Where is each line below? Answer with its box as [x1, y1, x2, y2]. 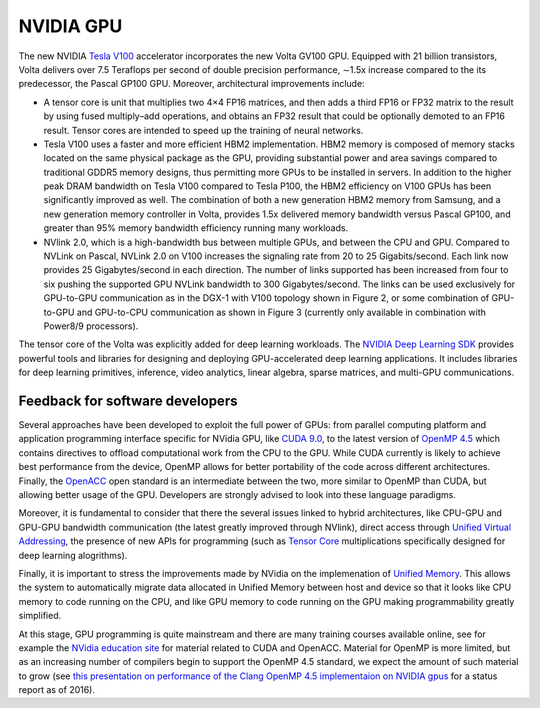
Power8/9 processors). [43, 320, 139, 332]
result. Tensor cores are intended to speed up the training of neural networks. [43, 124, 364, 136]
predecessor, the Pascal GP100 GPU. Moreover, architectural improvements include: [18, 78, 365, 90]
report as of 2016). [18, 684, 95, 696]
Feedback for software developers [18, 392, 238, 409]
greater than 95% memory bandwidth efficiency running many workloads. [43, 222, 349, 234]
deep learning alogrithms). [18, 549, 128, 561]
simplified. [18, 610, 62, 622]
